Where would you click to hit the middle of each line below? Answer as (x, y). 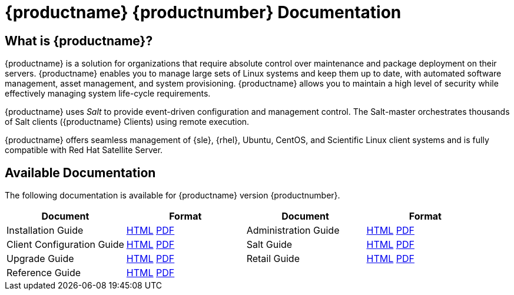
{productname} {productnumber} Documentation (203, 12)
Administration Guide (293, 231)
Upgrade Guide (40, 259)
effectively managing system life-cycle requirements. (108, 94)
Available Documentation (80, 173)
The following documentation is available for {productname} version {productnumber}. (173, 195)
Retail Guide (273, 259)
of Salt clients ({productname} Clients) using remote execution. (127, 122)
